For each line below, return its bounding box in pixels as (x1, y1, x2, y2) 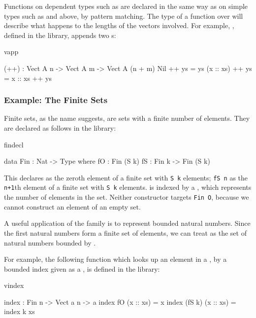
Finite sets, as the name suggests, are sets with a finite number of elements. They (4, 113, 250, 123)
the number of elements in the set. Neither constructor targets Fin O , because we (4, 192, 249, 202)
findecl (4, 139, 24, 149)
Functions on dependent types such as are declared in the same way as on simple (4, 1, 248, 11)
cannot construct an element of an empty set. (4, 201, 141, 212)
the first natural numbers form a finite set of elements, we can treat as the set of (4, 227, 247, 238)
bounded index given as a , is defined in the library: (4, 263, 160, 274)
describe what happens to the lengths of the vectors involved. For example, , (4, 20, 234, 31)
